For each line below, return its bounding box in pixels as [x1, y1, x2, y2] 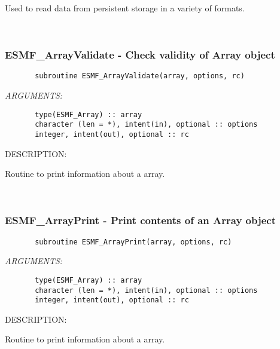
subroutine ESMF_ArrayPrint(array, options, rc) [35, 237, 232, 246]
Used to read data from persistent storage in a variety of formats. [5, 2, 245, 14]
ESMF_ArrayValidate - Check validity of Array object [5, 47, 275, 62]
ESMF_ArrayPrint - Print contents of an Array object [5, 213, 276, 228]
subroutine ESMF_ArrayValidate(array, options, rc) [35, 72, 245, 81]
